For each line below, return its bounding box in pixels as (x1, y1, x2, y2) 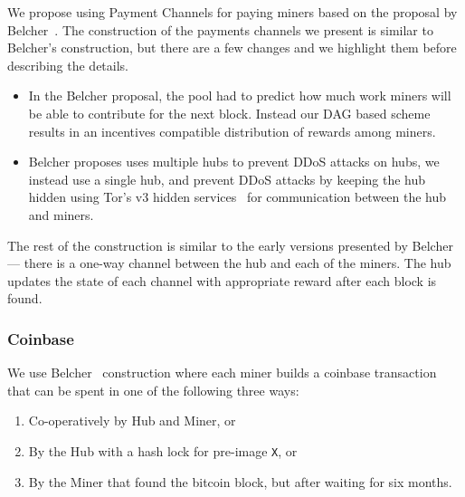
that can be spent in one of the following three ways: (7, 380, 299, 399)
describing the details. (7, 55, 128, 74)
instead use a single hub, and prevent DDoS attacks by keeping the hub (28, 169, 426, 188)
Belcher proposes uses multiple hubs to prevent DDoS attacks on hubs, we (28, 152, 440, 171)
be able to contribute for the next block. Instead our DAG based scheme (28, 103, 431, 122)
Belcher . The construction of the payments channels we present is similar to (7, 20, 433, 39)
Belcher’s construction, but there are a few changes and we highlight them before (7, 38, 457, 57)
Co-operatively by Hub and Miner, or (28, 411, 236, 430)
